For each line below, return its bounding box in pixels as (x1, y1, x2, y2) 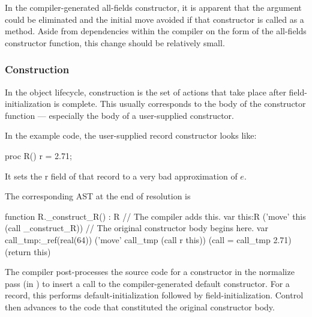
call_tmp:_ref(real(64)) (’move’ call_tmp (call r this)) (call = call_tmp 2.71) (5, 233, 292, 246)
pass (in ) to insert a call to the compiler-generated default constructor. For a (5, 277, 290, 289)
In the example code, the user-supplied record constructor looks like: (5, 129, 257, 142)
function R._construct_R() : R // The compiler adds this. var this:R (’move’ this (5, 210, 306, 222)
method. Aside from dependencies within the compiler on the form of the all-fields (5, 25, 307, 37)
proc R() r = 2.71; (5, 149, 72, 162)
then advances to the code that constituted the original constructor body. (5, 300, 275, 313)
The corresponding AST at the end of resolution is (5, 190, 191, 202)
